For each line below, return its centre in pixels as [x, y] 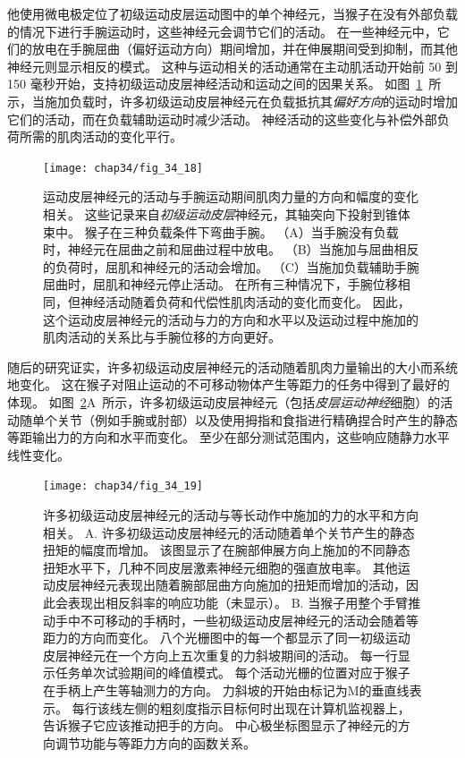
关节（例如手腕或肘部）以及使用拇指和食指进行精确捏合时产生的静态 [257, 419]
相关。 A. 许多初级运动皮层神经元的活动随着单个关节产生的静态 [229, 532]
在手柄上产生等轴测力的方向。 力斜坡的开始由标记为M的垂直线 [226, 690]
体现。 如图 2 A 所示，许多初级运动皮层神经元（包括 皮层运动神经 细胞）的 [224, 401]
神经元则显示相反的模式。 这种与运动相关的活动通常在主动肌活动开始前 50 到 [232, 66]
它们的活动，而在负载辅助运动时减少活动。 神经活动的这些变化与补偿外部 [222, 119]
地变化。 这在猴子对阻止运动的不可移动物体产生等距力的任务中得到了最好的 [228, 384]
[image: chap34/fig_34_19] [123, 486]
